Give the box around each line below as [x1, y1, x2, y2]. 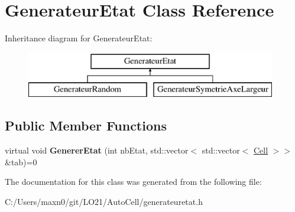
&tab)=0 [5, 155, 37, 168]
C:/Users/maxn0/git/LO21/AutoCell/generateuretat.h [5, 195, 203, 207]
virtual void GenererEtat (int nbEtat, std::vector [5, 144, 189, 156]
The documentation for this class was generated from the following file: [5, 175, 262, 188]
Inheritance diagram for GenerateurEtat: [5, 32, 153, 44]
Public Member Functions [5, 116, 167, 135]
